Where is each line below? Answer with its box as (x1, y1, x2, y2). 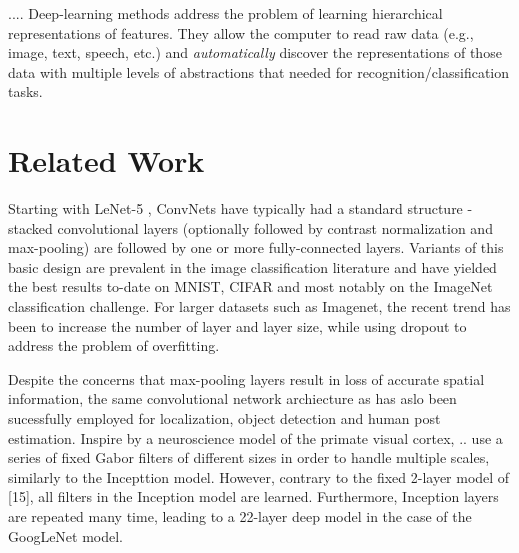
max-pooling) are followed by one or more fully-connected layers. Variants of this (8, 237, 504, 258)
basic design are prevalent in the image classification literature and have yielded (8, 256, 497, 277)
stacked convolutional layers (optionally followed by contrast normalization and (8, 217, 493, 238)
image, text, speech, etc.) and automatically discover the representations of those (8, 42, 502, 63)
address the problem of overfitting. (8, 335, 220, 356)
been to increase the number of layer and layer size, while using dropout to (8, 315, 467, 336)
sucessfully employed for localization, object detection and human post (8, 408, 441, 429)
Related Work (8, 140, 205, 181)
